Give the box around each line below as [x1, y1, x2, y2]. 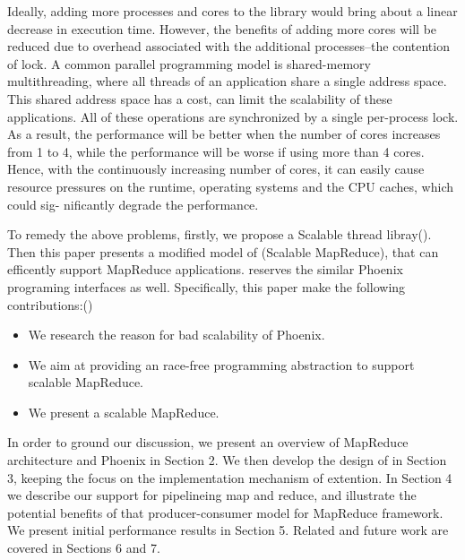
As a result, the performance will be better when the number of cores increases [7, 125, 441, 143]
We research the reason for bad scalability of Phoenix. [28, 325, 325, 344]
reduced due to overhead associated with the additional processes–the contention [7, 37, 450, 56]
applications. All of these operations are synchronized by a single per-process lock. [7, 107, 459, 125]
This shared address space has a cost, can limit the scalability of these [7, 89, 392, 108]
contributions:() [7, 295, 93, 314]
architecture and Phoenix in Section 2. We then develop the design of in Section [7, 451, 447, 470]
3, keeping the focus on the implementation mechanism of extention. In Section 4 [7, 468, 452, 487]
